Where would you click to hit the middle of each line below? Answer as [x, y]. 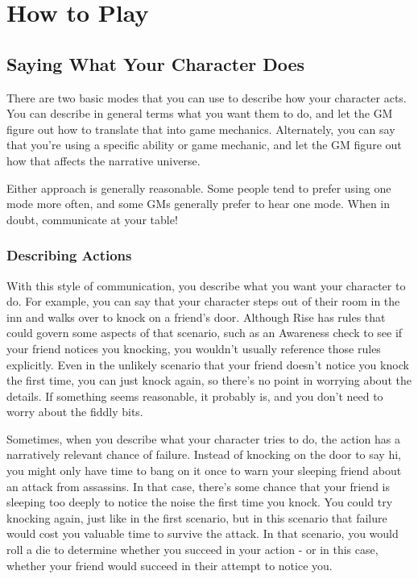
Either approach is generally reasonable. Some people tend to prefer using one [199, 187]
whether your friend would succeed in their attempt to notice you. [170, 565]
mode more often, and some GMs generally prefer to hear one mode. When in [199, 204]
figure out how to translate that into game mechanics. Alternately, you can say [201, 129]
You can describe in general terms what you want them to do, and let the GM [200, 113]
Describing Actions [69, 255]
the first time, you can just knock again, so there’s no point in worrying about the [209, 380]
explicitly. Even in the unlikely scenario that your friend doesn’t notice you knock [208, 364]
